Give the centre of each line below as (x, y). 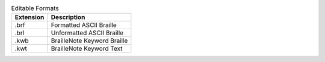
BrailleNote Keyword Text (87, 49)
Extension (29, 17)
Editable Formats (35, 8)
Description (68, 17)
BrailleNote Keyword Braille (89, 41)
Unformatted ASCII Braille (87, 33)
